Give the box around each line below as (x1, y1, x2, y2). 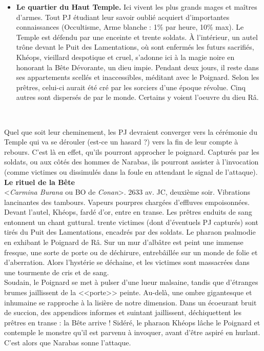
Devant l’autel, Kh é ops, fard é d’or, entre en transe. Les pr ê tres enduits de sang (4, 207, 252, 217)
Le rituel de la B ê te (4, 176, 75, 187)
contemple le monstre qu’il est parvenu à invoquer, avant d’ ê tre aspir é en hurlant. (4, 327, 260, 338)
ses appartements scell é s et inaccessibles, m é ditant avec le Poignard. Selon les (16, 72, 259, 82)
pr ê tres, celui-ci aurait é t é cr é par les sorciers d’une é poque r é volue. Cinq (16, 81, 246, 92)
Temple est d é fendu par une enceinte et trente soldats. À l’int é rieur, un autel (16, 31, 258, 42)
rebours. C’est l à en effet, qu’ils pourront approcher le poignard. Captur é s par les (4, 146, 259, 157)
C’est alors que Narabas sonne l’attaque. (4, 337, 131, 347)
